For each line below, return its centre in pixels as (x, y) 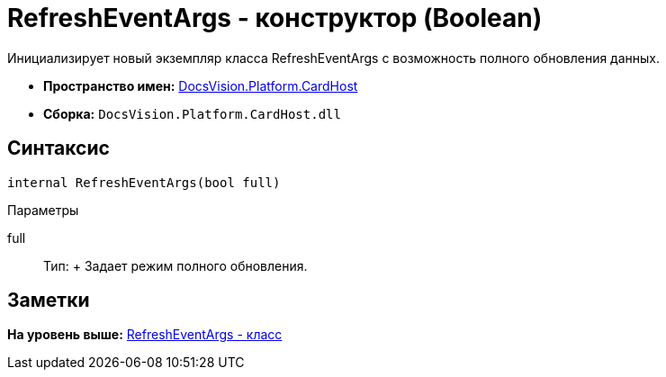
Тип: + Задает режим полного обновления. (175, 265)
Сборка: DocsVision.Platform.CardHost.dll (192, 113)
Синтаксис (58, 148)
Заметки (49, 301)
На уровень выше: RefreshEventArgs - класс (145, 335)
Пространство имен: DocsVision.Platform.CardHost (201, 85)
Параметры (43, 210)
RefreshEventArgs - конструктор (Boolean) (275, 18)
